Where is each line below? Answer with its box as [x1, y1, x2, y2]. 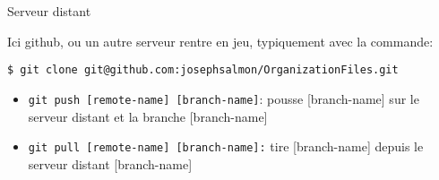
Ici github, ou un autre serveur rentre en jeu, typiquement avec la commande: [7, 31, 434, 50]
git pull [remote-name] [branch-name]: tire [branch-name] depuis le [28, 137, 424, 156]
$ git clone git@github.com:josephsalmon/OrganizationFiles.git [7, 64, 399, 77]
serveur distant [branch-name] [28, 154, 193, 173]
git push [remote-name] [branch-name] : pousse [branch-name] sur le [28, 89, 419, 107]
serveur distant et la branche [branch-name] [28, 107, 268, 125]
